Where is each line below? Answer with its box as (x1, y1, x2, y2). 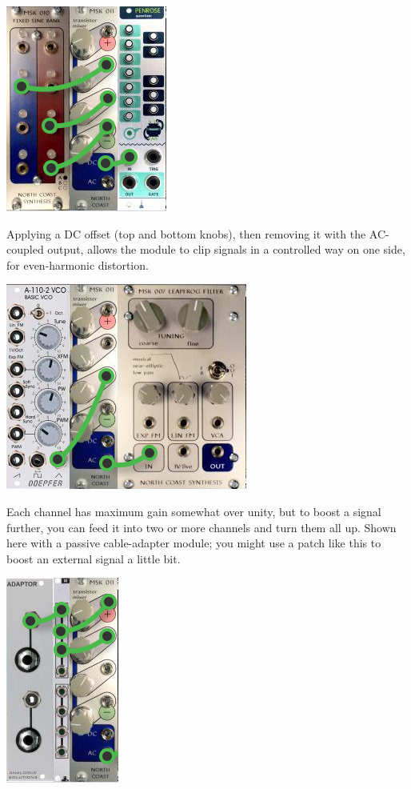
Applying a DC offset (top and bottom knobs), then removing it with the (6, 225, 366, 242)
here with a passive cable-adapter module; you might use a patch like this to (6, 535, 381, 551)
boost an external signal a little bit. (6, 550, 181, 567)
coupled (6, 241, 44, 258)
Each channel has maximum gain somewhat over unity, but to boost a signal (6, 503, 381, 519)
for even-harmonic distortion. (6, 256, 149, 273)
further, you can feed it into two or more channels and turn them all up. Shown (6, 519, 397, 535)
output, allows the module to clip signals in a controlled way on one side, (47, 241, 405, 258)
